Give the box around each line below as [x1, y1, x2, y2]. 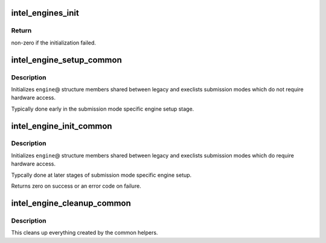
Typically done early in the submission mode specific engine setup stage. [11, 105, 194, 112]
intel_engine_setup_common [11, 55, 122, 65]
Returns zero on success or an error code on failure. [11, 182, 141, 189]
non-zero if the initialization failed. [11, 39, 97, 46]
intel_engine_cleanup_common [11, 198, 131, 208]
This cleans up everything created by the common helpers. [11, 229, 158, 236]
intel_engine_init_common [11, 121, 112, 131]
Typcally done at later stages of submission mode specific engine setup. [11, 171, 192, 179]
